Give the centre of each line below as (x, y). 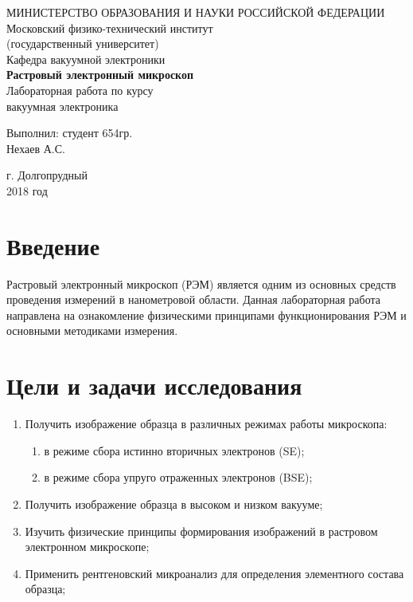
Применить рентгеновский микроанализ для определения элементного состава (214, 573)
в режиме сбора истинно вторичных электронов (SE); (174, 450)
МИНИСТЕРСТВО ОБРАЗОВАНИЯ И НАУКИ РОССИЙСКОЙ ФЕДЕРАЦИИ (196, 12)
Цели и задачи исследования (154, 386)
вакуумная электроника (62, 106)
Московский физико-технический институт (110, 28)
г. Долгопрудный (47, 175)
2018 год (27, 190)
